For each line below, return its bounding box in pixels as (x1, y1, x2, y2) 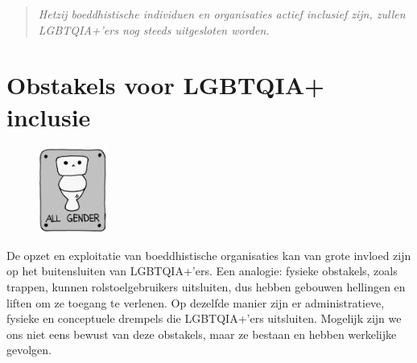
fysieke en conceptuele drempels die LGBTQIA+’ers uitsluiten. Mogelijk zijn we (6, 310, 402, 327)
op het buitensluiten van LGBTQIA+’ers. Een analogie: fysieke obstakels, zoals (6, 262, 398, 279)
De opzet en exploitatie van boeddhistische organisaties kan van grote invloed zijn (6, 246, 411, 263)
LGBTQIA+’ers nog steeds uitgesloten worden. (38, 21, 270, 38)
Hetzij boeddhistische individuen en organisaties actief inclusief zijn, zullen (38, 6, 406, 22)
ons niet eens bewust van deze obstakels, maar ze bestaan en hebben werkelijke (6, 325, 397, 342)
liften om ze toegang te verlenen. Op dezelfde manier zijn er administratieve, (6, 294, 385, 311)
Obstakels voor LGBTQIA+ (6, 68, 325, 101)
